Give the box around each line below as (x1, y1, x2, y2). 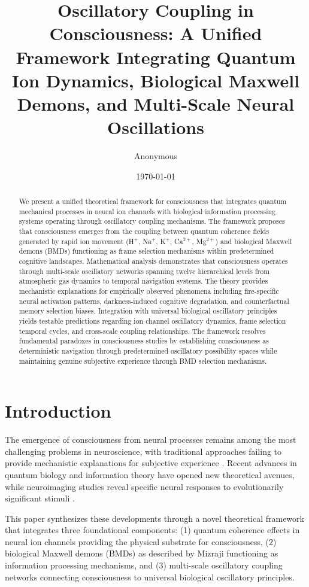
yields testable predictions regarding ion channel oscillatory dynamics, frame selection (19, 315, 286, 326)
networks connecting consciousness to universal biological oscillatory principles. (5, 570, 295, 583)
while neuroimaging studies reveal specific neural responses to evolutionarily (5, 480, 284, 492)
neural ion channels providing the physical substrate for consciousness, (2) (5, 535, 277, 548)
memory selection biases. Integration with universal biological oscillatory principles (19, 306, 277, 316)
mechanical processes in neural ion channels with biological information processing (19, 206, 276, 216)
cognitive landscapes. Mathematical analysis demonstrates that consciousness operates (19, 256, 288, 266)
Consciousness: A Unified (49, 21, 262, 45)
